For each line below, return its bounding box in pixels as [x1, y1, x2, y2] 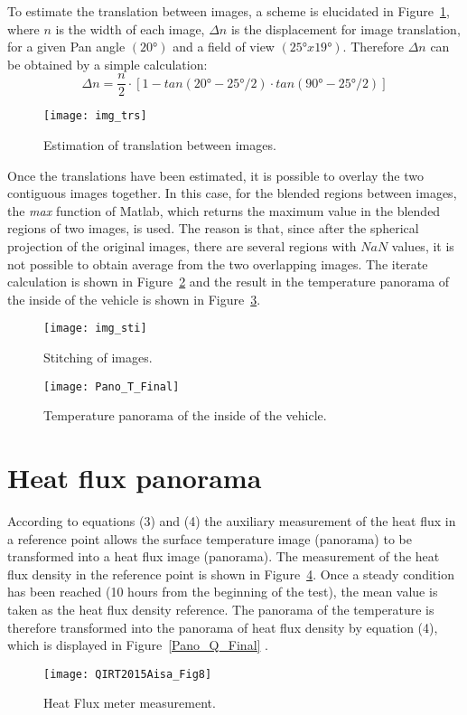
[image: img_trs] [43, 109, 147, 123]
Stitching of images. [43, 348, 153, 367]
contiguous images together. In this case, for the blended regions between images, [7, 183, 457, 202]
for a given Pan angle [7, 37, 126, 56]
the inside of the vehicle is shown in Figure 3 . [7, 289, 261, 308]
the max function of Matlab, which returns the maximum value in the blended [7, 201, 441, 220]
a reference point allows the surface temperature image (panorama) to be [7, 529, 412, 548]
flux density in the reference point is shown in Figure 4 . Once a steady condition [7, 564, 454, 583]
